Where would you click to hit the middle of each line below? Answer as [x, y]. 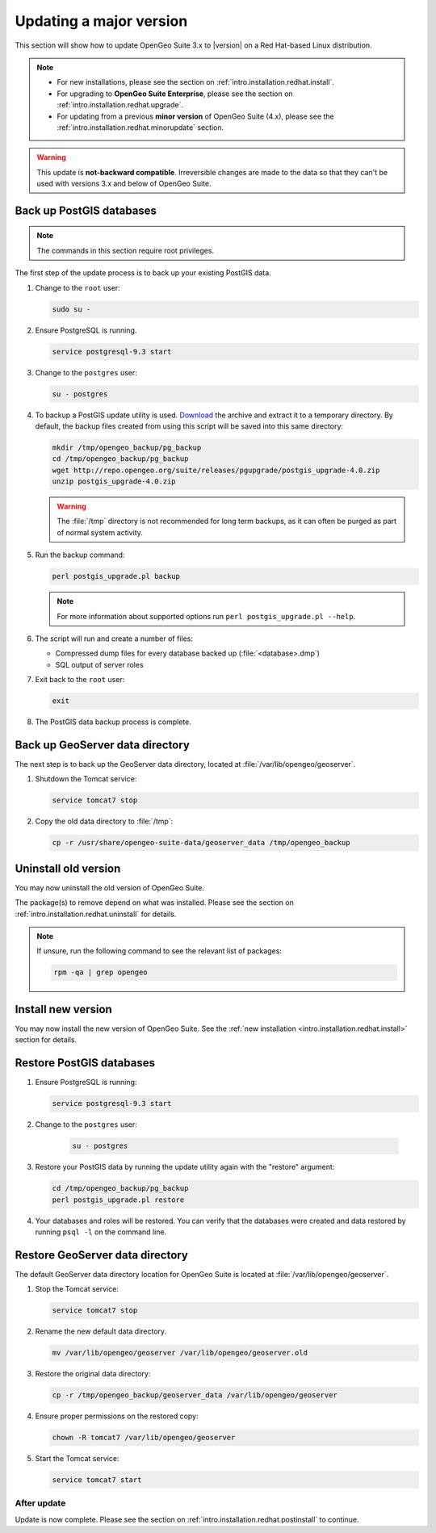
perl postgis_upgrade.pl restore [118, 1200]
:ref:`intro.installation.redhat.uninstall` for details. [96, 914]
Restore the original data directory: [93, 1374]
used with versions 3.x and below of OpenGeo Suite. [124, 184]
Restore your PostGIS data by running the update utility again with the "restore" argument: [185, 1167]
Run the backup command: [80, 555]
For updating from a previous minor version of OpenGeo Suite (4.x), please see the [195, 116]
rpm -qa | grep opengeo [101, 972]
